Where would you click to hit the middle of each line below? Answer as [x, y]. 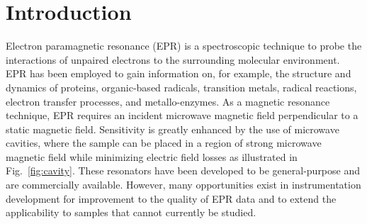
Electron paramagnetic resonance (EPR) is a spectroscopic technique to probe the [184, 46]
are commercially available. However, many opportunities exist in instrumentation [183, 185]
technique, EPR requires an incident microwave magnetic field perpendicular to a [182, 115]
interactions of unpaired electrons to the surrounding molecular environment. [173, 59]
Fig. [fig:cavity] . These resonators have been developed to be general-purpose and [183, 170]
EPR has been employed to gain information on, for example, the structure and [179, 73]
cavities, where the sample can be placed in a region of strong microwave [164, 143]
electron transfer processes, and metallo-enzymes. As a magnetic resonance [168, 101]
